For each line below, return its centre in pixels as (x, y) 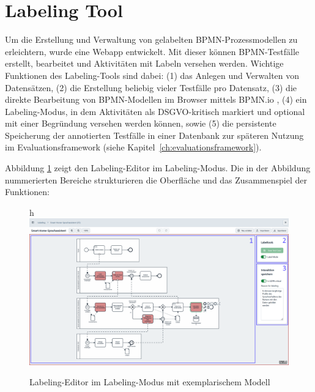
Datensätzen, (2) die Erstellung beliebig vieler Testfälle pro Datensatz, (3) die (151, 87)
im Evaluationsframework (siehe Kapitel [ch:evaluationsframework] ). (133, 147)
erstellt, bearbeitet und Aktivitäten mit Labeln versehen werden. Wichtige (144, 63)
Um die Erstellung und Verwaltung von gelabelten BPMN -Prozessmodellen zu (151, 39)
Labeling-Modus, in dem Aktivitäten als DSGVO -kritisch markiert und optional (155, 111)
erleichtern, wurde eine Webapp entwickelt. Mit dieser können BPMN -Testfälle (152, 51)
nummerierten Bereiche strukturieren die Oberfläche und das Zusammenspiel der (156, 179)
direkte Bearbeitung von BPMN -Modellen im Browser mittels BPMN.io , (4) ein (156, 99)
